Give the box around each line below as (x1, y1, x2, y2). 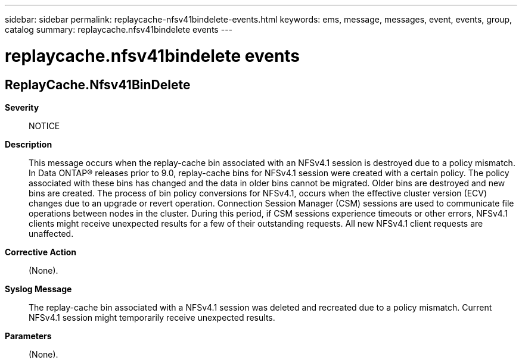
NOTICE (29, 120, 60, 131)
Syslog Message (5, 283, 72, 294)
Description (5, 139, 52, 149)
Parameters (5, 330, 52, 341)
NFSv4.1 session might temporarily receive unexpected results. (29, 312, 275, 323)
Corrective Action (5, 246, 76, 257)
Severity (5, 102, 39, 112)
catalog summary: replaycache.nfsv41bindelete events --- (5, 24, 233, 35)
